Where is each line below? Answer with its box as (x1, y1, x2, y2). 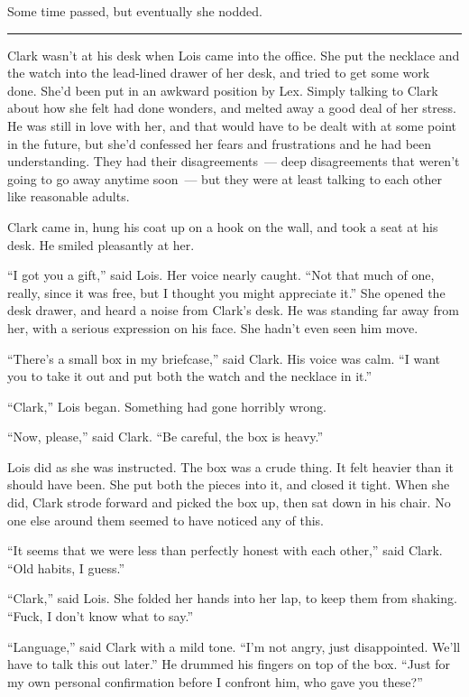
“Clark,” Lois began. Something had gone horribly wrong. (7, 396, 326, 415)
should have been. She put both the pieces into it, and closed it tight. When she (7, 475, 450, 494)
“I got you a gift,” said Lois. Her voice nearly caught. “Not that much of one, (7, 265, 435, 284)
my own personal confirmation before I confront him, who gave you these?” (7, 672, 423, 691)
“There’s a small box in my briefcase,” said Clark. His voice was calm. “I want (7, 348, 440, 367)
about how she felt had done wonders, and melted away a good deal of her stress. (7, 98, 456, 117)
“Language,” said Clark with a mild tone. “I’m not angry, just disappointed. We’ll (7, 637, 461, 655)
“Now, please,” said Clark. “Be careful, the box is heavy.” (7, 427, 324, 446)
